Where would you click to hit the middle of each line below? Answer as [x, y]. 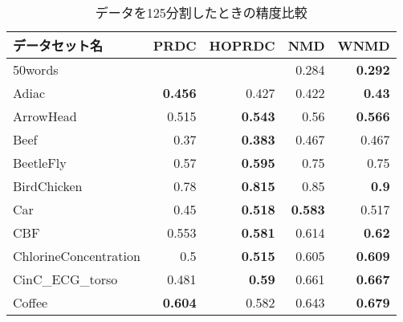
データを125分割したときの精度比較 [201, 12]
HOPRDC [242, 45]
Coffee [31, 302]
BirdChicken [48, 186]
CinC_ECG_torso [65, 279]
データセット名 [58, 45]
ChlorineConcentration [77, 256]
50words [36, 69]
